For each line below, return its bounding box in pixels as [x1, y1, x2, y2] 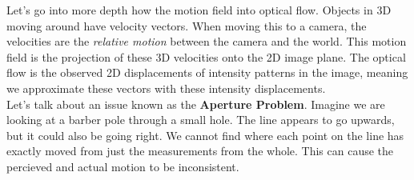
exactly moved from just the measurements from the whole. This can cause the [6, 142, 394, 159]
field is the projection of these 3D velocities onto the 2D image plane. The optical [6, 48, 406, 65]
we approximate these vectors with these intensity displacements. [6, 79, 326, 96]
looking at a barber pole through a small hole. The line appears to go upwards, [6, 111, 395, 128]
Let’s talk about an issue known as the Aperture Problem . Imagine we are [6, 95, 385, 112]
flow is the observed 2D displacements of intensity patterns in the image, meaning [6, 64, 408, 81]
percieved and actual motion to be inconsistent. [6, 158, 239, 174]
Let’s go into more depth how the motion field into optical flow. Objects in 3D [6, 2, 392, 18]
